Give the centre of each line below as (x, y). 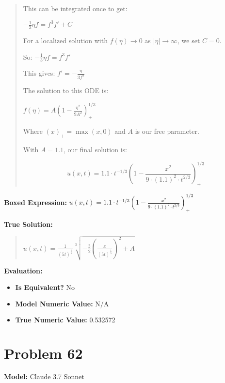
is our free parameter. (167, 131)
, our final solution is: (95, 149)
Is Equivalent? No (45, 287)
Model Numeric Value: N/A (62, 303)
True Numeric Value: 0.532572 (65, 320)
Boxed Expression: (35, 202)
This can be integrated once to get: (75, 8)
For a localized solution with (65, 40)
